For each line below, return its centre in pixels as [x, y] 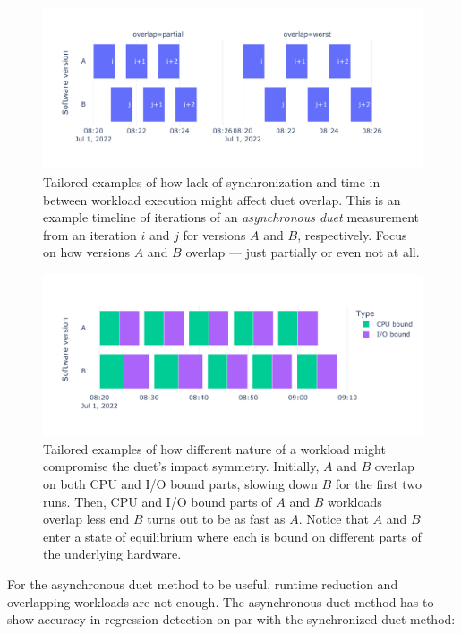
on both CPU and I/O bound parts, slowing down [180, 484]
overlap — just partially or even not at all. [303, 252]
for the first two [379, 484]
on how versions [87, 252]
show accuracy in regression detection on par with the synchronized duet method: [231, 619]
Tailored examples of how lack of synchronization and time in [212, 181]
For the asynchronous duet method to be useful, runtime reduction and [203, 584]
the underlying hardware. [112, 554]
